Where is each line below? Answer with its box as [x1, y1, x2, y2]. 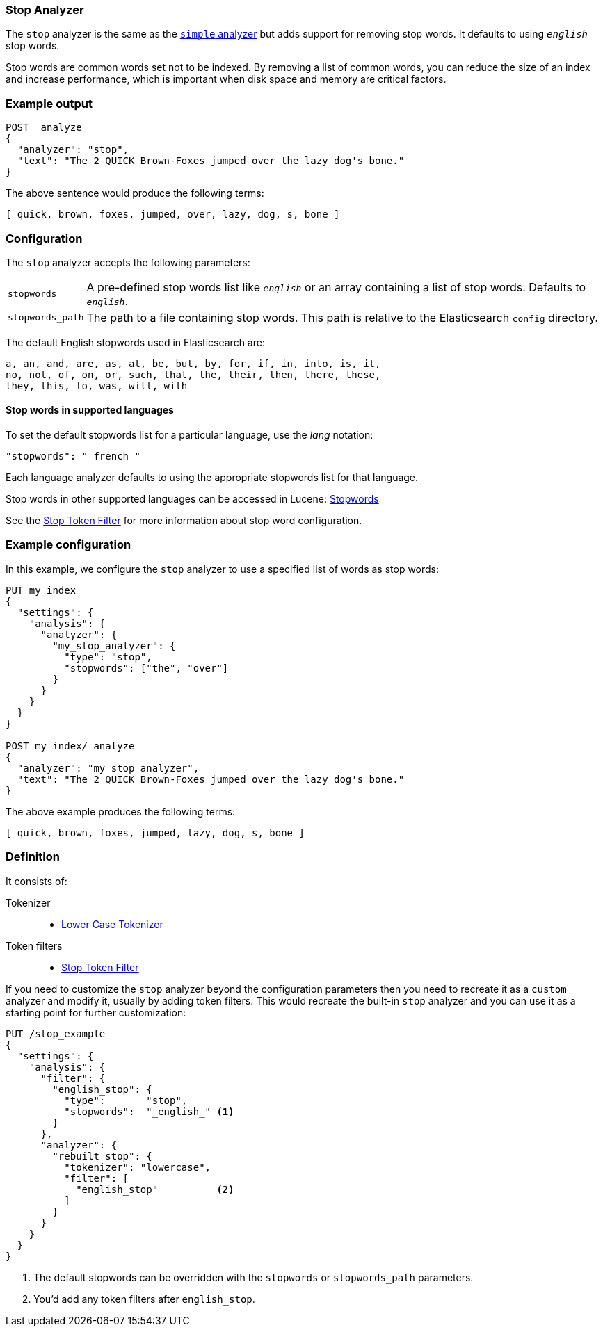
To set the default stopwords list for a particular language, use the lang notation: [6, 429, 373, 441]
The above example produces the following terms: [6, 805, 236, 818]
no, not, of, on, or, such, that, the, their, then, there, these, [6, 368, 381, 380]
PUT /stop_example [6, 1028, 106, 1039]
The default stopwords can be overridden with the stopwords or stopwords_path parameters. [33, 1271, 474, 1283]
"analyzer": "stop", [17, 144, 129, 156]
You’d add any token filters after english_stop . [33, 1292, 255, 1305]
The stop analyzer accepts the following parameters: [6, 256, 250, 268]
